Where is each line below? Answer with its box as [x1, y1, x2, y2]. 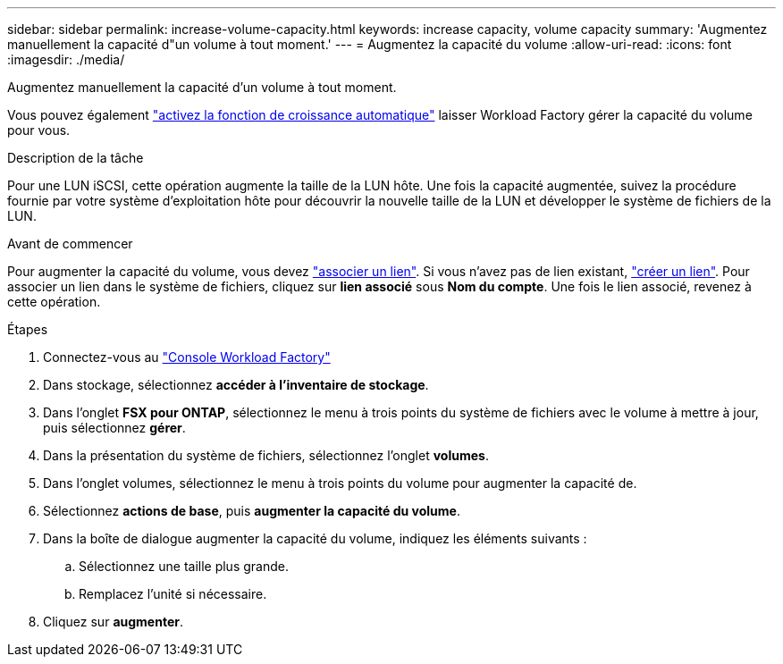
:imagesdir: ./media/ [7, 52, 125, 67]
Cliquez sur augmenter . [43, 614, 183, 629]
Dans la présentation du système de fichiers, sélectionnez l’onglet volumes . [43, 448, 489, 463]
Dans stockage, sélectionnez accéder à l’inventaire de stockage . [43, 377, 429, 392]
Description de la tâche [7, 150, 144, 165]
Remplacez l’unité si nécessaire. [79, 586, 267, 601]
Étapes [7, 322, 48, 337]
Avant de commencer [7, 236, 133, 251]
